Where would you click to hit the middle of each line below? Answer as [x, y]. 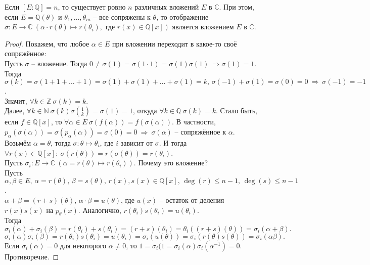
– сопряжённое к [200, 131]
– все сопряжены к [122, 16]
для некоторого [83, 245]
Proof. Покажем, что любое [47, 43]
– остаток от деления [192, 200]
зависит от [136, 142]
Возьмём [18, 142]
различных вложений [167, 7]
